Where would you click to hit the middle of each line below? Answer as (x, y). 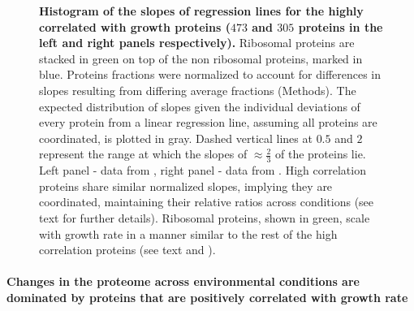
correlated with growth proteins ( (135, 26)
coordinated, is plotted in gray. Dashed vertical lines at (176, 138)
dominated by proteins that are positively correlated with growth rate (207, 297)
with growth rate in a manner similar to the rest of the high (188, 233)
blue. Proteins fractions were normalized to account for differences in (210, 74)
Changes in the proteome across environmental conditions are (183, 281)
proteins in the (341, 26)
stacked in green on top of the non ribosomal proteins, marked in (201, 58)
